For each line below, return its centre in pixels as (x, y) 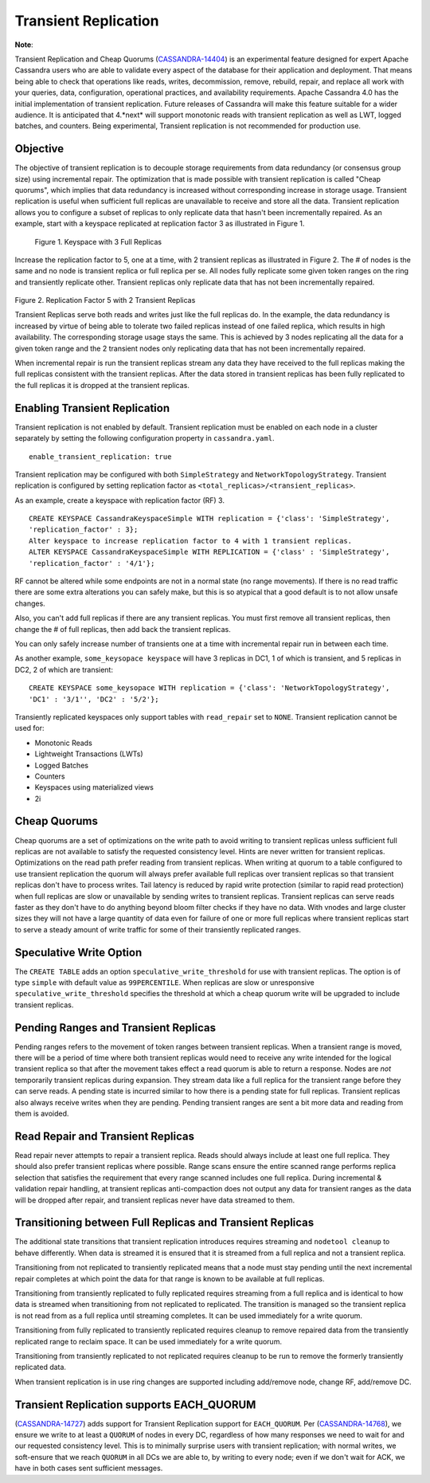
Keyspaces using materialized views (94, 787)
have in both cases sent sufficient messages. (89, 1468)
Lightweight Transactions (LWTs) (89, 754)
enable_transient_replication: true (100, 457)
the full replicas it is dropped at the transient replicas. (102, 385)
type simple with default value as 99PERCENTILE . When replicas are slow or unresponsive (164, 983)
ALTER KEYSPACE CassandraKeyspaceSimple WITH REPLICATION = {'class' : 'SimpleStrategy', (209, 552)
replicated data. (41, 1367)
